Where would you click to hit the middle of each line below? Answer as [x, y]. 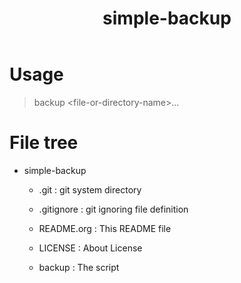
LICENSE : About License [90, 248]
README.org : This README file [105, 228]
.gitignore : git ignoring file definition [113, 209]
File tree [44, 143]
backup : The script [79, 267]
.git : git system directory [90, 189]
